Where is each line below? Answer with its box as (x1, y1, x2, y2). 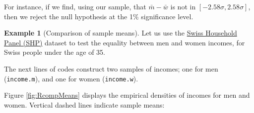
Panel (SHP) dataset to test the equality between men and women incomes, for (4, 37, 245, 47)
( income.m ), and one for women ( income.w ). (4, 73, 138, 83)
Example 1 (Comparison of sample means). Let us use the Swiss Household (4, 28, 237, 38)
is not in (170, 1, 196, 11)
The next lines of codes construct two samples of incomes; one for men (4, 63, 218, 74)
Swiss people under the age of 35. (4, 47, 105, 57)
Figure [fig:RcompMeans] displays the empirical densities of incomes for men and (4, 90, 250, 100)
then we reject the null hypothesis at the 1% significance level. (4, 11, 193, 21)
